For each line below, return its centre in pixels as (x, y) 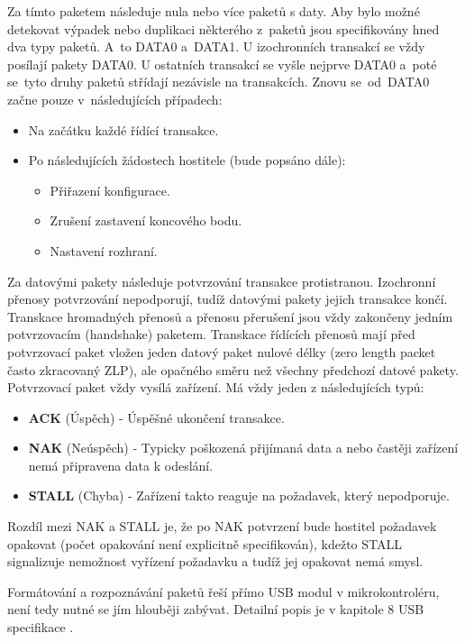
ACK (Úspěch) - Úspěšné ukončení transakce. (156, 417)
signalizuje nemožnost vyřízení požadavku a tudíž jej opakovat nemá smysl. (215, 561)
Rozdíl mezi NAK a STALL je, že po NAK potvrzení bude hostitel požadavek (222, 526)
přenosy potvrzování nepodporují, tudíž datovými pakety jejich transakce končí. (228, 299)
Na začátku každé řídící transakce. (123, 129)
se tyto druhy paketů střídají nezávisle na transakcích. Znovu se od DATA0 (219, 82)
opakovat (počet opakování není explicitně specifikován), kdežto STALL (205, 543)
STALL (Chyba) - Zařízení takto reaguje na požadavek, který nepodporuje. (239, 495)
